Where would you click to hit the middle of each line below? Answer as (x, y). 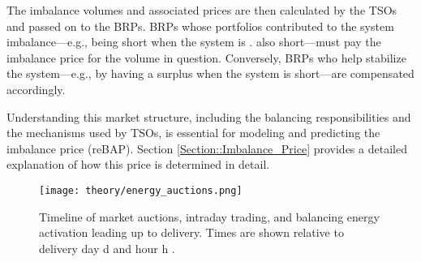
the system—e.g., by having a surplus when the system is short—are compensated (210, 73)
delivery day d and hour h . (107, 248)
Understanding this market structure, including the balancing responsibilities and (209, 116)
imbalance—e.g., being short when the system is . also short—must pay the (194, 42)
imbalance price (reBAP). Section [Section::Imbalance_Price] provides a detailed (207, 148)
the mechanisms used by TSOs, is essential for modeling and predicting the (193, 133)
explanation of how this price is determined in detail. (138, 164)
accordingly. (36, 89)
